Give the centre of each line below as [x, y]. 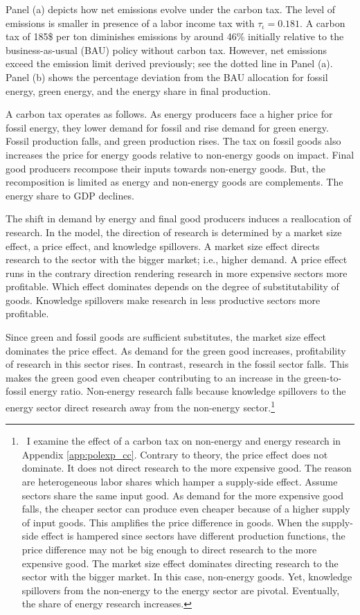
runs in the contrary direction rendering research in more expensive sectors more [177, 273]
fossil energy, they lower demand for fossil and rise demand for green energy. [167, 127]
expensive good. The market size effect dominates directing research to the [180, 563]
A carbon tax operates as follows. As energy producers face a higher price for [169, 114]
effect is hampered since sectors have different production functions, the [193, 536]
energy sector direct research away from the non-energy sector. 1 [140, 406]
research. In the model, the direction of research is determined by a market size [174, 232]
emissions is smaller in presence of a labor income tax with [130, 23]
